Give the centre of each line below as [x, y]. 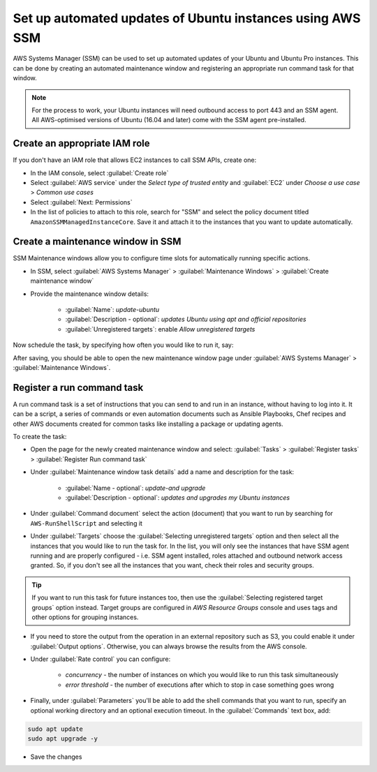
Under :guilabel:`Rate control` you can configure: [101, 659]
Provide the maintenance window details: [90, 294]
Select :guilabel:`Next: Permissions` [81, 202]
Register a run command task [78, 387]
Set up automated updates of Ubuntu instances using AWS [187, 18]
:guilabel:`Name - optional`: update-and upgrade [135, 488]
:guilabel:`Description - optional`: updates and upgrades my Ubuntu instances [177, 498]
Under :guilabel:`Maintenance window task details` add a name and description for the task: [162, 472]
